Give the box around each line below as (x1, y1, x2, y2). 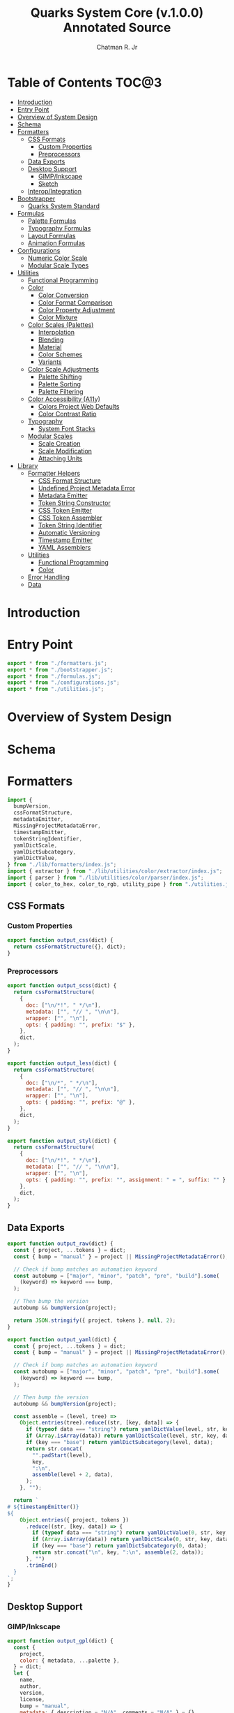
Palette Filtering (38, 387, 84, 395)
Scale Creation (38, 439, 81, 448)
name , (19, 1677, 36, 1684)
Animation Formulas (27, 239, 86, 247)
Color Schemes (38, 350, 83, 358)
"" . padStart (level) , (32, 1452, 92, 1459)
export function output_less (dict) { (7, 1060, 117, 1067)
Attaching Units (38, 454, 83, 462)
